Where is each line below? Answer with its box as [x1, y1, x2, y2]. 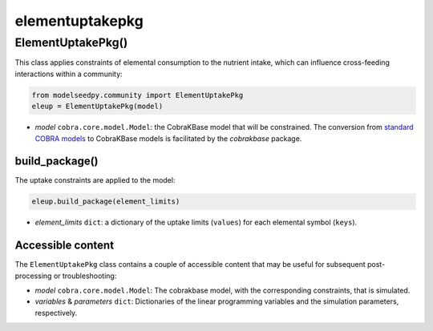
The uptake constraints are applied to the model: [14, 176, 176, 185]
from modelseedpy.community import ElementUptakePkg [31, 91, 244, 99]
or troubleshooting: [53, 271, 117, 281]
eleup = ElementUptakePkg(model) [31, 102, 164, 111]
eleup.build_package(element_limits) [31, 197, 180, 206]
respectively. [34, 308, 78, 317]
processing [14, 271, 52, 281]
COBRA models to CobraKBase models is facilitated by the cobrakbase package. [34, 133, 302, 143]
